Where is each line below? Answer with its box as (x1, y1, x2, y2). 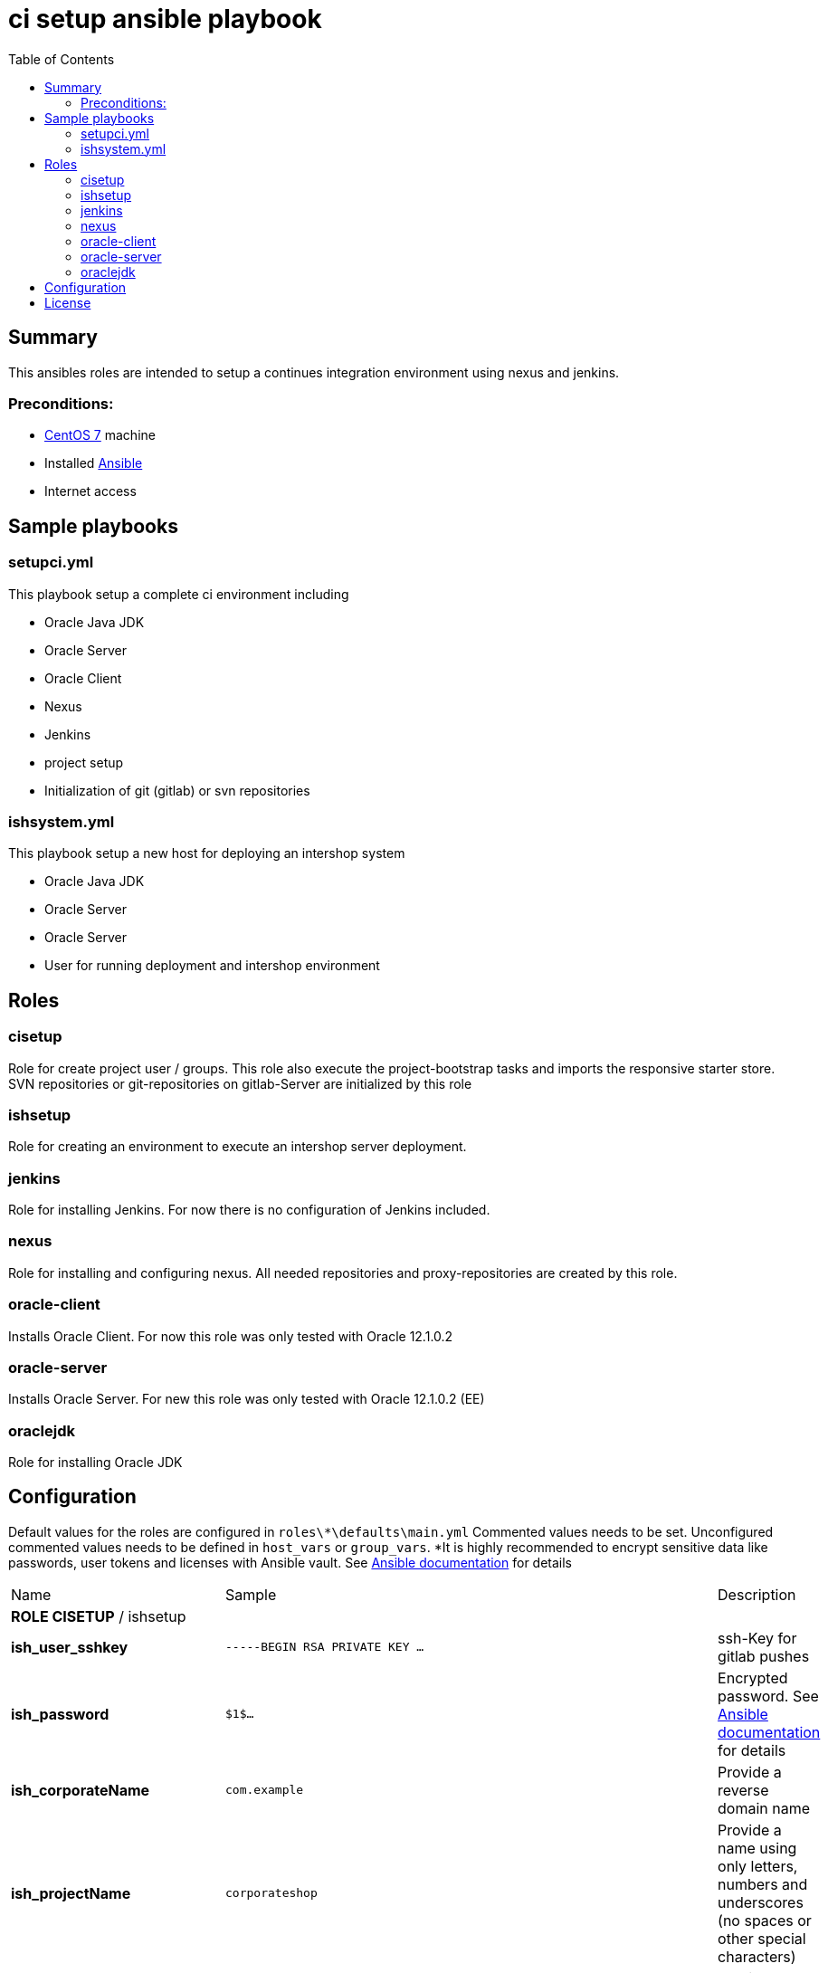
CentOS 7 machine (44, 427, 156, 443)
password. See (718, 1686, 819, 1705)
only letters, (718, 1856, 798, 1875)
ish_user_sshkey (11, 1637, 128, 1656)
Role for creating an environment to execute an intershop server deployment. (8, 1139, 467, 1155)
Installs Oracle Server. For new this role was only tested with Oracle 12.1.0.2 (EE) (8, 1391, 485, 1407)
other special (718, 1929, 806, 1948)
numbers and (718, 1874, 808, 1893)
